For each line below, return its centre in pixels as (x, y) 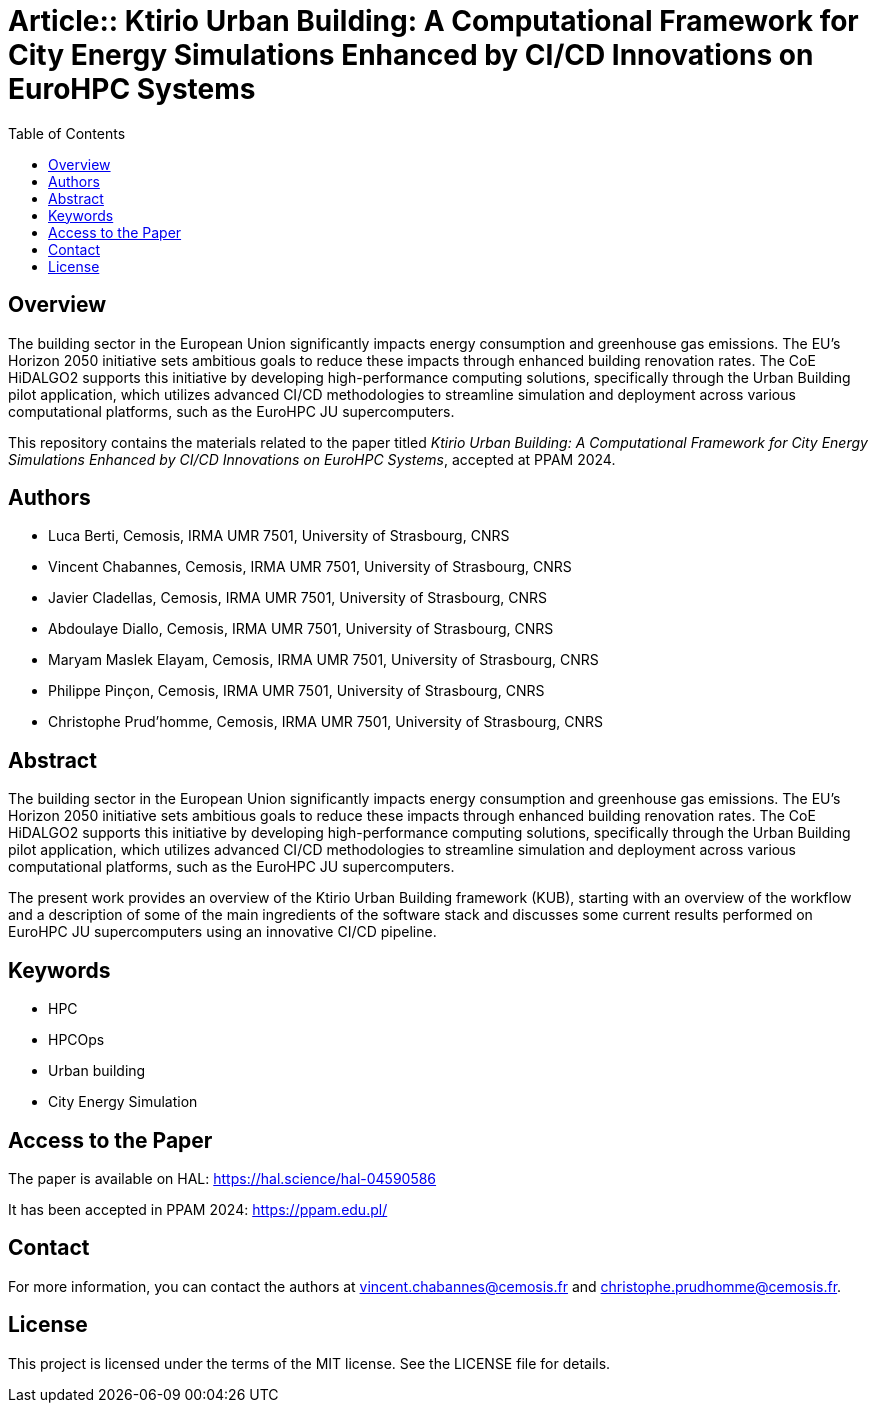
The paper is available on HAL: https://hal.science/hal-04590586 (222, 1178)
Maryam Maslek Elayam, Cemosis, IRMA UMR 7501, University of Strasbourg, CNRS (323, 660)
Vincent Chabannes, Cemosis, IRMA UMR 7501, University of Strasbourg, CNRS (310, 567)
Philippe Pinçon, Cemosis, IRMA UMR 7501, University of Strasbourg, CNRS (296, 691)
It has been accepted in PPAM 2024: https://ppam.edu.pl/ (198, 1209)
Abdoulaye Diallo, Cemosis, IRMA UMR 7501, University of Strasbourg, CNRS (301, 629)
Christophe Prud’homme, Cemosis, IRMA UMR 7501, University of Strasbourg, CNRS (326, 722)
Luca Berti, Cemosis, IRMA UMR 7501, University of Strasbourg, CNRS (279, 536)
